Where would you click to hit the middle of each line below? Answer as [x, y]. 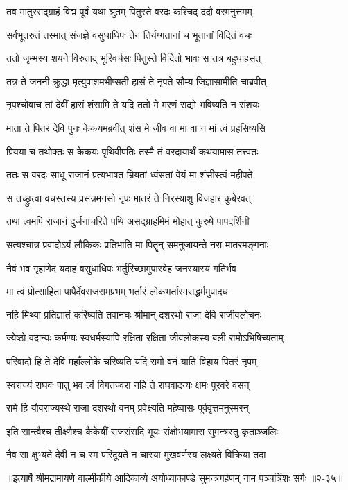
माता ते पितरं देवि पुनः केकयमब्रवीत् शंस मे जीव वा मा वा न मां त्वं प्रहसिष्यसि [136, 127]
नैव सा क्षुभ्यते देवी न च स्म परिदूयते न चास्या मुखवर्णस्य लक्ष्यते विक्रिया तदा [136, 454]
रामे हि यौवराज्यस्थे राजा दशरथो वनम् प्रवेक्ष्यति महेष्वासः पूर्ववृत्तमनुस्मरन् [128, 408]
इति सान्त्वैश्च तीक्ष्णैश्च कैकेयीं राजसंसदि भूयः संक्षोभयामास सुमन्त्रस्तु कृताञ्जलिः [142, 431]
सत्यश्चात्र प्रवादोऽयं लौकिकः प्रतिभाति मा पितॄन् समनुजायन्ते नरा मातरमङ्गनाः [138, 244]
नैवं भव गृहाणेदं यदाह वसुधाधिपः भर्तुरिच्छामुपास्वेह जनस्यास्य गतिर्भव [121, 268]
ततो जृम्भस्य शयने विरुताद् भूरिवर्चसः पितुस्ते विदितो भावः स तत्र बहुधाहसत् [134, 58]
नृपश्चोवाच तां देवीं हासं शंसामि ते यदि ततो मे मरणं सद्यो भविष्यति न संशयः [133, 104]
